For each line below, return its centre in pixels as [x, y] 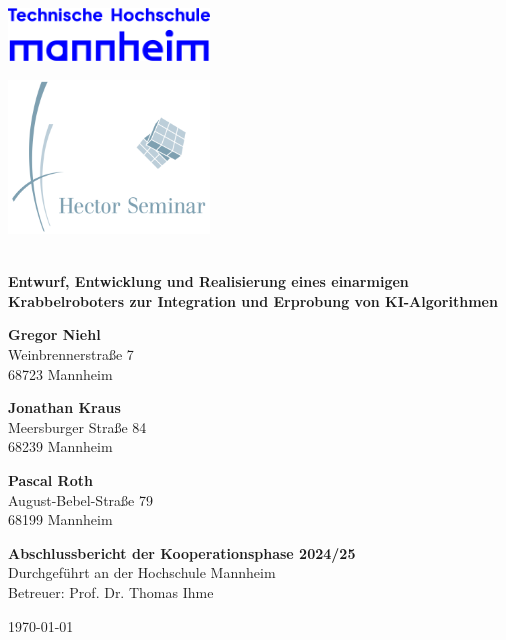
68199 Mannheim [60, 519]
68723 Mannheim [60, 373]
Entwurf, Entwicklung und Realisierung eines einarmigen [208, 281]
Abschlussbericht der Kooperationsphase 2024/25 [182, 552]
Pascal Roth [50, 479]
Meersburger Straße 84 [77, 426]
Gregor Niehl [54, 334]
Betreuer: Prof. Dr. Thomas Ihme [111, 591]
